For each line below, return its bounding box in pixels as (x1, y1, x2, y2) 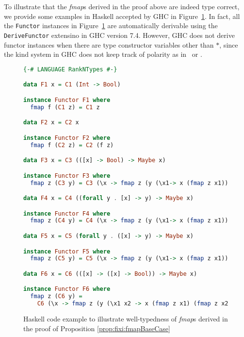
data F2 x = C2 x (23, 119, 79, 126)
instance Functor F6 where (23, 286, 111, 293)
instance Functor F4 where (23, 210, 111, 217)
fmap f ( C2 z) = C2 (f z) (30, 141, 114, 149)
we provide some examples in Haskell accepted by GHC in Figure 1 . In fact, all (4, 11, 240, 21)
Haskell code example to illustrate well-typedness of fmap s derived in (23, 314, 228, 324)
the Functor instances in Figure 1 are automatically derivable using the (4, 20, 218, 31)
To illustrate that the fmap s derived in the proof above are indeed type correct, (4, 1, 240, 11)
